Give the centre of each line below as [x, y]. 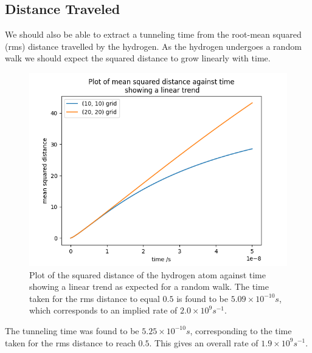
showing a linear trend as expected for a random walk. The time [149, 286]
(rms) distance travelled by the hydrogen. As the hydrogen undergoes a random [153, 46]
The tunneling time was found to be [72, 330]
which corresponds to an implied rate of [103, 310]
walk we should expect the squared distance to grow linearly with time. [138, 58]
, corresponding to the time [241, 330]
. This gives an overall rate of [204, 342]
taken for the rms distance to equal [95, 298]
